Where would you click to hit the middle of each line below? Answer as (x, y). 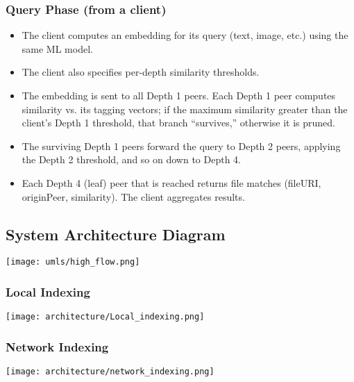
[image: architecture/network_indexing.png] (110, 372)
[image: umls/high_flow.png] (73, 262)
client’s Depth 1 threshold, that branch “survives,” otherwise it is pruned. (179, 123)
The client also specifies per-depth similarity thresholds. (141, 72)
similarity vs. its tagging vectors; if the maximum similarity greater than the (185, 109)
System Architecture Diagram (116, 234)
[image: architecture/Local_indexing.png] (105, 317)
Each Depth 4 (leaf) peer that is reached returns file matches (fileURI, (171, 182)
